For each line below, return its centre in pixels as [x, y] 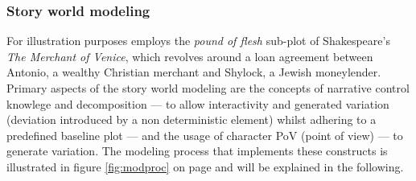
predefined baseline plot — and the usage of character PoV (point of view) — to [205, 135]
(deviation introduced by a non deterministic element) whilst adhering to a [192, 119]
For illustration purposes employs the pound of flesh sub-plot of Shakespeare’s [198, 41]
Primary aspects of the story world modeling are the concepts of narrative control [208, 88]
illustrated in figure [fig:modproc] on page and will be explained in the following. [205, 166]
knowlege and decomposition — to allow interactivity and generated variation [198, 103]
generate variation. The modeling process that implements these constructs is [197, 151]
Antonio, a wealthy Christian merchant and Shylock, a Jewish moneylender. [194, 72]
